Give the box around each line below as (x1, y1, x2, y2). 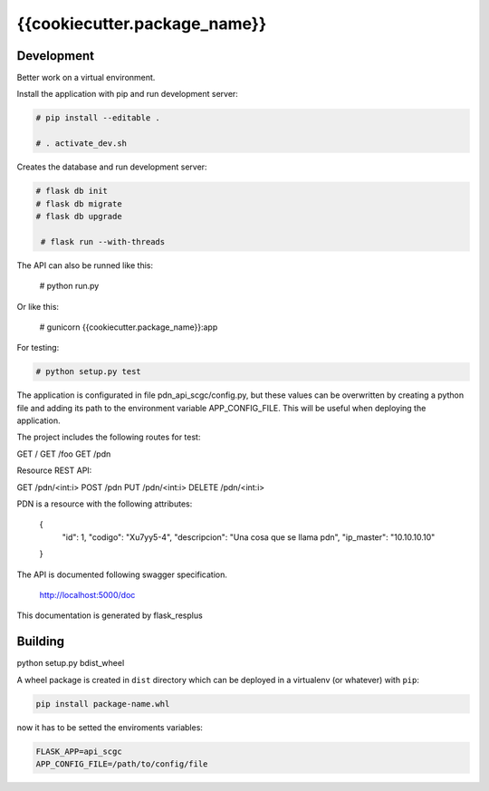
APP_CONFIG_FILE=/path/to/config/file (35, 758, 208, 769)
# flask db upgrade (35, 211, 122, 221)
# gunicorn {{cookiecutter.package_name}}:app (39, 322, 218, 333)
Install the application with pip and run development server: (16, 89, 239, 100)
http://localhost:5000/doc (39, 589, 136, 600)
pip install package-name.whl (35, 699, 170, 709)
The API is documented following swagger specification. (16, 569, 228, 580)
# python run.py (39, 281, 100, 292)
